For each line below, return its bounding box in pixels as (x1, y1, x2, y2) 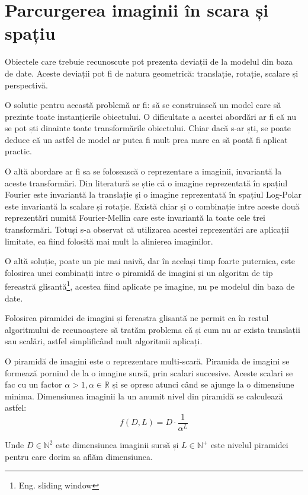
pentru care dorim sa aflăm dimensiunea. (5, 450, 153, 462)
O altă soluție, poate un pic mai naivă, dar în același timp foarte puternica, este (5, 255, 295, 267)
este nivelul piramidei (210, 439, 288, 451)
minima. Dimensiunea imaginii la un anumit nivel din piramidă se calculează (5, 389, 283, 402)
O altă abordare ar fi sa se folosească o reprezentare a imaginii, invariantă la (5, 165, 282, 177)
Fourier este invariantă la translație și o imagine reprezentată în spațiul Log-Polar (5, 188, 301, 201)
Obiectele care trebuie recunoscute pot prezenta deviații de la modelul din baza (5, 55, 293, 68)
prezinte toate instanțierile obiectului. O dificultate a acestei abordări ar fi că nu (5, 110, 296, 122)
